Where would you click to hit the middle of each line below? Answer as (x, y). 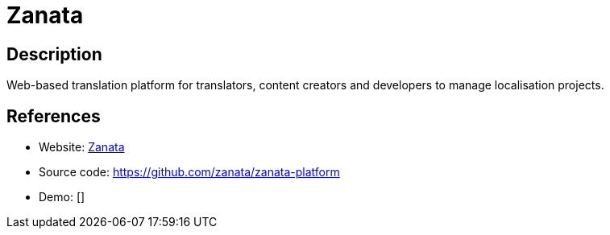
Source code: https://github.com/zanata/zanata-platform (189, 172)
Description (54, 54)
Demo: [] (62, 197)
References (54, 116)
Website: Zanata (82, 147)
